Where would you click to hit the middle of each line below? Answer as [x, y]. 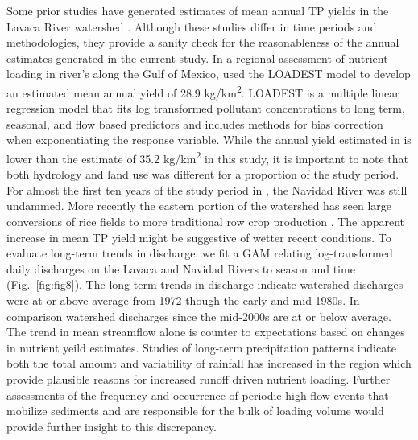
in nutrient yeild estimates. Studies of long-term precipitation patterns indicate [201, 347]
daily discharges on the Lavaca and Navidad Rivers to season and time [181, 268]
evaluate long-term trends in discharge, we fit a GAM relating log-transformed [200, 253]
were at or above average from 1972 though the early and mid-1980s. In [183, 300]
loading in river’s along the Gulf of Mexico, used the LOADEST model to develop [209, 74]
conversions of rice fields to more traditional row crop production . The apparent [206, 222]
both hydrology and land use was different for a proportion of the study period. [203, 174]
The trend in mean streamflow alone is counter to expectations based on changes [206, 332]
